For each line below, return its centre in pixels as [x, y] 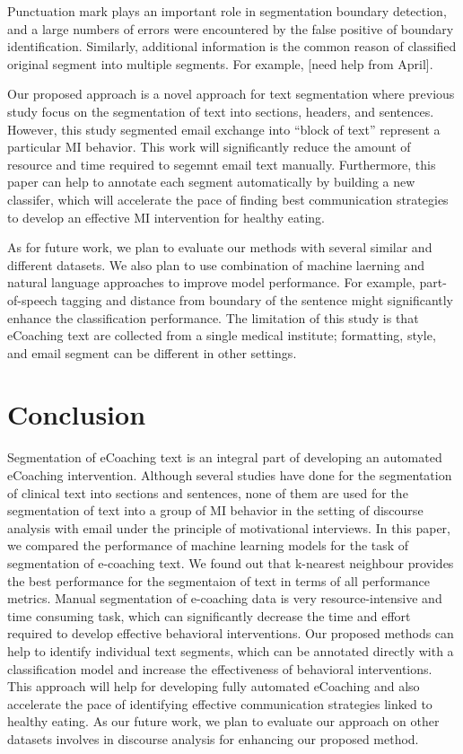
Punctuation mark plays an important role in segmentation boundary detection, [227, 11]
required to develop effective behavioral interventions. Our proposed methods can [231, 633]
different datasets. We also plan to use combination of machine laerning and [216, 264]
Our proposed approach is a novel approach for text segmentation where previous [231, 94]
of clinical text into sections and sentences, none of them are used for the [208, 492]
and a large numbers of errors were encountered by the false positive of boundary [231, 28]
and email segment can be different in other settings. [152, 352]
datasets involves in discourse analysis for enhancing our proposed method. [213, 738]
